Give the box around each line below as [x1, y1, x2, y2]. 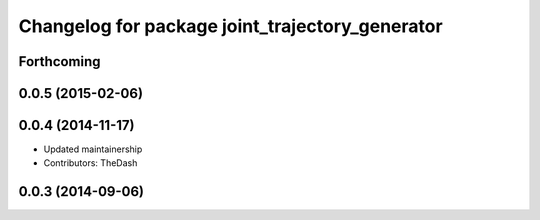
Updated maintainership [43, 143, 143, 155]
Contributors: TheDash [43, 157, 138, 169]
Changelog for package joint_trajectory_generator [18, 15, 444, 37]
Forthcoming [18, 53, 101, 70]
